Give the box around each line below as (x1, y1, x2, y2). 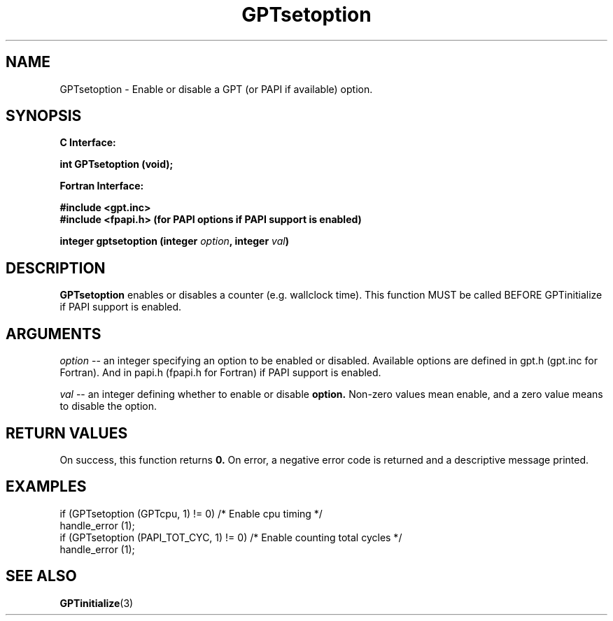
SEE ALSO (6, 567, 77, 585)
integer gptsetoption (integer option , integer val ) (59, 235, 289, 248)
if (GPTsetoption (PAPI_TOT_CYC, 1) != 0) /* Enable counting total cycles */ (59, 531, 402, 543)
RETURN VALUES (6, 424, 128, 442)
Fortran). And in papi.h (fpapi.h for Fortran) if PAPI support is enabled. (59, 366, 381, 379)
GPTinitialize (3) (59, 597, 134, 609)
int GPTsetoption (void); (59, 158, 174, 171)
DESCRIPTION (6, 259, 106, 277)
